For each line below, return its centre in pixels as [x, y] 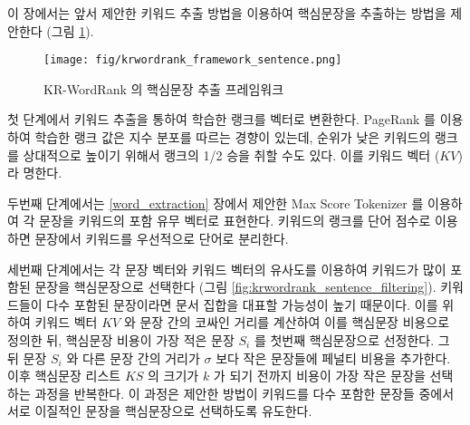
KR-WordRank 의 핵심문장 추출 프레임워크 [164, 88]
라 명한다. [35, 173]
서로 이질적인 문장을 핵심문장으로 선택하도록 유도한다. [160, 411]
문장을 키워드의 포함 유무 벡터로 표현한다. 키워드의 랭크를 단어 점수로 [235, 221]
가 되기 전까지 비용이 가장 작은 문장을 [319, 376]
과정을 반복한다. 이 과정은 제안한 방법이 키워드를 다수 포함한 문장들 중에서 [245, 393]
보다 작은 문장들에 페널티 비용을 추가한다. [333, 357]
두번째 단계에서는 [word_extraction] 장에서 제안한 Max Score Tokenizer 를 [216, 203]
